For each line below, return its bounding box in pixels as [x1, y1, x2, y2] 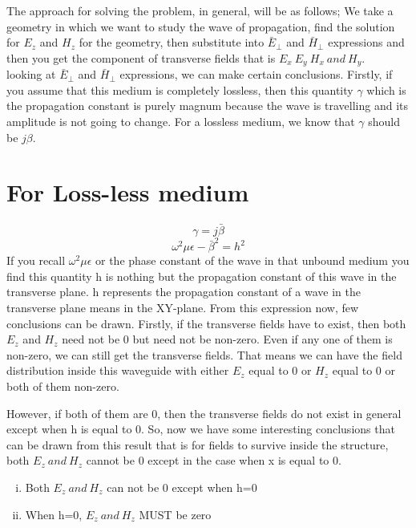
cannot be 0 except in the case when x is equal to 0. [86, 452, 341, 469]
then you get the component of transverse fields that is [6, 49, 276, 66]
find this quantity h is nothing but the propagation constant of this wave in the [6, 267, 397, 284]
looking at [6, 66, 56, 83]
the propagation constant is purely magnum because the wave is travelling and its [6, 97, 408, 114]
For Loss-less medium [6, 176, 249, 209]
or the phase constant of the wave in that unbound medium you [95, 252, 410, 269]
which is [366, 81, 406, 98]
